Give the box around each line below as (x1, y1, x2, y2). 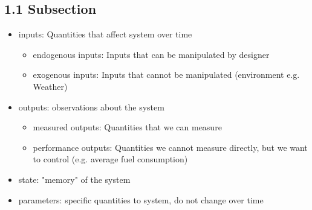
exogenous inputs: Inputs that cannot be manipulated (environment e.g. (33, 68, 300, 81)
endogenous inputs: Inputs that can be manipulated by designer (33, 48, 270, 60)
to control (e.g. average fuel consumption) (33, 153, 188, 165)
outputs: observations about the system (18, 100, 164, 113)
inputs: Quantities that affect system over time (18, 28, 192, 40)
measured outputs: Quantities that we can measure (33, 121, 222, 133)
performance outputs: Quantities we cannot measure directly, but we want (33, 141, 308, 153)
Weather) (33, 80, 68, 92)
